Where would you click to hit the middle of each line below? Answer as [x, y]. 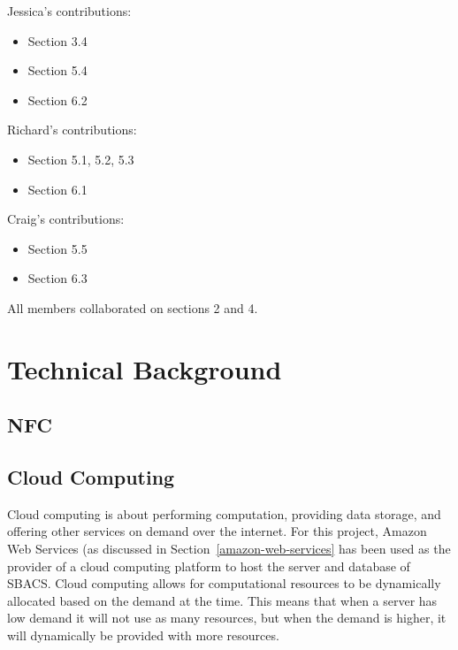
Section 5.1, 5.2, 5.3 [81, 159]
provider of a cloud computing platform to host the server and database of [209, 566]
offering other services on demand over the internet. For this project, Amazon [217, 531]
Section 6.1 [57, 189]
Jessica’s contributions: [69, 11]
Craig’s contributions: [66, 219]
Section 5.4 [57, 70]
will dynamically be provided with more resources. [143, 635]
